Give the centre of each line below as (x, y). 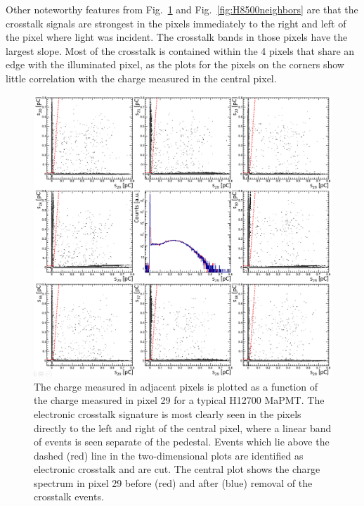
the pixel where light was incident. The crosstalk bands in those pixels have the (177, 37)
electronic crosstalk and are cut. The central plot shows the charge (177, 469)
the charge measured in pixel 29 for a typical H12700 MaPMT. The (179, 400)
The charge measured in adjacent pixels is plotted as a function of (176, 386)
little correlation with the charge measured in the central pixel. (141, 78)
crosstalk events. (69, 496)
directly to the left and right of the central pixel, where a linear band (183, 428)
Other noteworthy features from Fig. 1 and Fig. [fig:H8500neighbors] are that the (182, 9)
